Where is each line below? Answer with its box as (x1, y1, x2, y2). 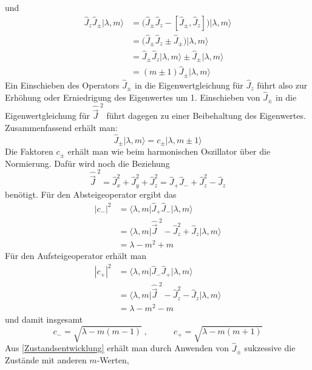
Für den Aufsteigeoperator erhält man (5, 249, 147, 262)
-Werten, (97, 354, 129, 366)
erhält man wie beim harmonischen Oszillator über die (67, 145, 271, 158)
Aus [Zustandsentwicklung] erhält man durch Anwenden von (5, 341, 229, 354)
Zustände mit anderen (5, 354, 87, 366)
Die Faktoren (5, 145, 53, 158)
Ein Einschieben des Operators (5, 78, 120, 91)
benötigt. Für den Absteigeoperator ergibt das (5, 187, 177, 200)
